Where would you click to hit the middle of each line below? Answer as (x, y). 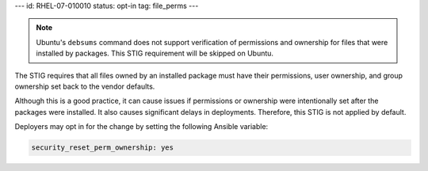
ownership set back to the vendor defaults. (85, 86)
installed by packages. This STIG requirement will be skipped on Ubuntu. (155, 53)
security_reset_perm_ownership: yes (103, 148)
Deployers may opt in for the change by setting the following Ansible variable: (141, 127)
